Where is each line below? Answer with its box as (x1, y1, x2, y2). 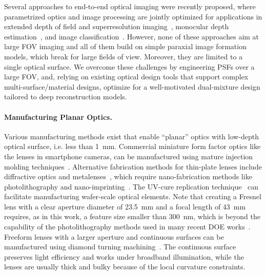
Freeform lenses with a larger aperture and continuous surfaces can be (4, 231, 224, 242)
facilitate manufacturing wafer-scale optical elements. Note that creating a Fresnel (4, 191, 261, 202)
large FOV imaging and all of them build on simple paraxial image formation (4, 41, 247, 52)
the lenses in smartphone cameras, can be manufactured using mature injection (4, 151, 253, 161)
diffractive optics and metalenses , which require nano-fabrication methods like (4, 171, 252, 182)
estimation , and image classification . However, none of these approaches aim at (4, 31, 259, 41)
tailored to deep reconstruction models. (4, 91, 127, 102)
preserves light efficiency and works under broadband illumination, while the (4, 251, 244, 262)
